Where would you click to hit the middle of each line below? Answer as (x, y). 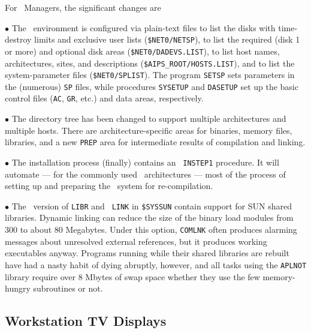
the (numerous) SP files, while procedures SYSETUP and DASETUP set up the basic (152, 86)
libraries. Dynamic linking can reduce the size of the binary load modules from (149, 217)
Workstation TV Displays (86, 321)
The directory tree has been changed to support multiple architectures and (149, 118)
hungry (18, 288)
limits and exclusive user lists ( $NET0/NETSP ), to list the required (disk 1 (167, 39)
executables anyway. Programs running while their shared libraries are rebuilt (147, 253)
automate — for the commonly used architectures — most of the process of (145, 174)
